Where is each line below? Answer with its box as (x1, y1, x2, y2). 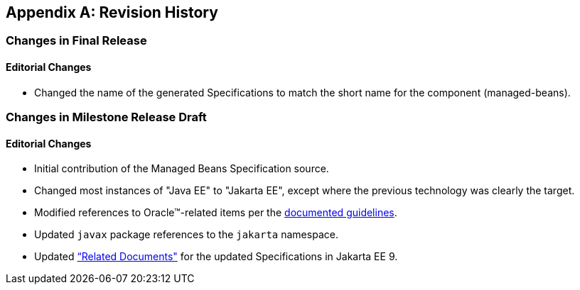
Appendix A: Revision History (6, 4, 218, 21)
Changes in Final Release (6, 33, 147, 48)
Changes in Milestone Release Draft (6, 110, 207, 125)
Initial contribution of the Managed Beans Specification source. (34, 162, 329, 175)
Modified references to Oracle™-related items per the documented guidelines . (34, 206, 397, 219)
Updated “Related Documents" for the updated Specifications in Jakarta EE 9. (34, 250, 398, 263)
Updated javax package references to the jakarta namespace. (34, 228, 338, 241)
